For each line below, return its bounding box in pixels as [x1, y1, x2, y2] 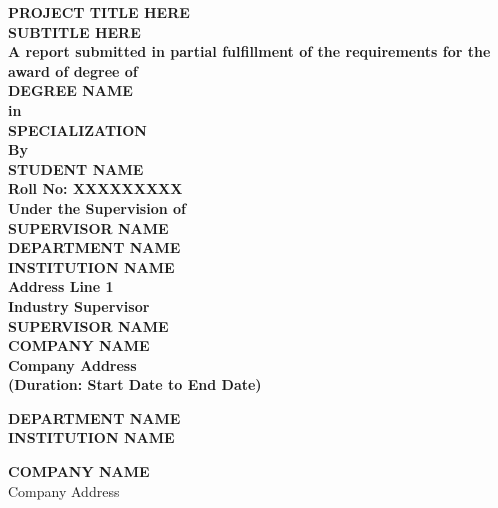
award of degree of [8, 60, 138, 81]
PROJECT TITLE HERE [8, 2, 190, 22]
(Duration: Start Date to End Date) [8, 374, 262, 395]
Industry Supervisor [8, 295, 150, 316]
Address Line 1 [8, 276, 114, 297]
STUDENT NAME [8, 158, 144, 179]
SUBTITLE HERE [8, 21, 141, 42]
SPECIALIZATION [8, 119, 147, 140]
